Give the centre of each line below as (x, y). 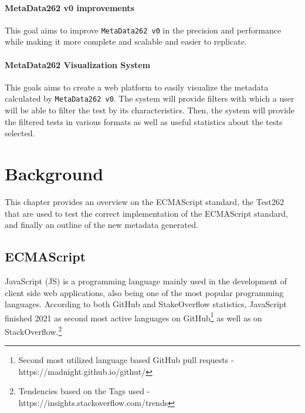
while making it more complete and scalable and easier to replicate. (126, 41)
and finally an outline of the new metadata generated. (101, 225)
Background (54, 174)
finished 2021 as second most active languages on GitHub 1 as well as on (133, 317)
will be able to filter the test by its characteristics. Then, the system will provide (150, 110)
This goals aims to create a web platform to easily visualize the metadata (137, 87)
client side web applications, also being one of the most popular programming (144, 292)
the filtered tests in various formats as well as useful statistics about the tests (144, 121)
